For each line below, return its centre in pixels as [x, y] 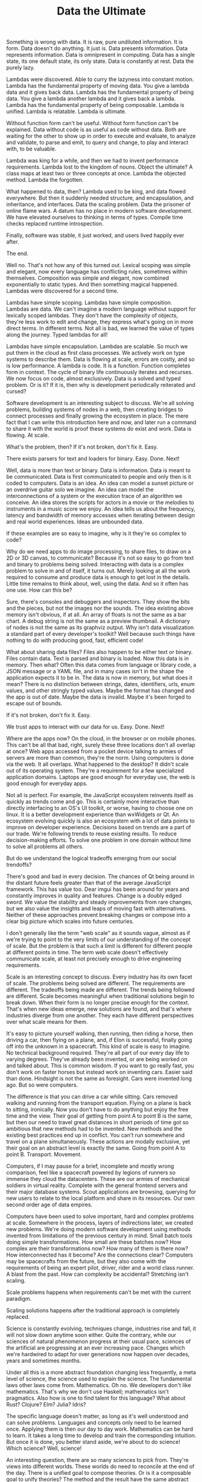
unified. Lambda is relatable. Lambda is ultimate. [66, 112]
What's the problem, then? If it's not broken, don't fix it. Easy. [82, 447]
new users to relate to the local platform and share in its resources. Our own [100, 1199]
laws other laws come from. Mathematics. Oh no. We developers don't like [99, 1385]
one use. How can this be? [39, 590]
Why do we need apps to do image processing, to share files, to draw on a [99, 552]
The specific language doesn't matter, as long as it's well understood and [97, 1416]
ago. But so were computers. [42, 1085]
